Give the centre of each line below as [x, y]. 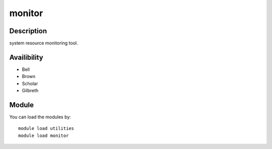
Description [28, 31]
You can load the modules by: [40, 117]
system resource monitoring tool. [44, 43]
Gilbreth [30, 91]
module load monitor [44, 135]
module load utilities [46, 129]
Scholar [30, 84]
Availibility [26, 57]
